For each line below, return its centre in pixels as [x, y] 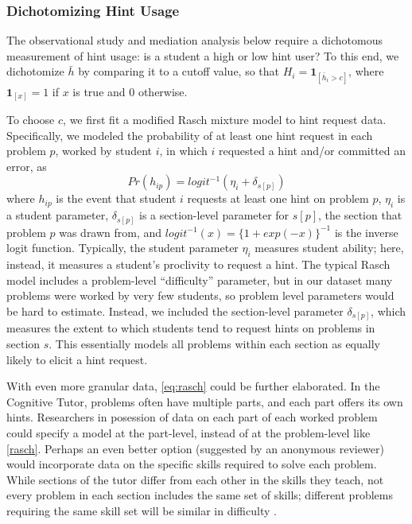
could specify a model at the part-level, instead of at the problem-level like [189, 433]
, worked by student [103, 151]
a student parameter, [58, 215]
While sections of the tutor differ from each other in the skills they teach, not [195, 479]
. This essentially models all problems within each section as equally [214, 344]
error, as [27, 166]
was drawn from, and [111, 232]
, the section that [360, 215]
